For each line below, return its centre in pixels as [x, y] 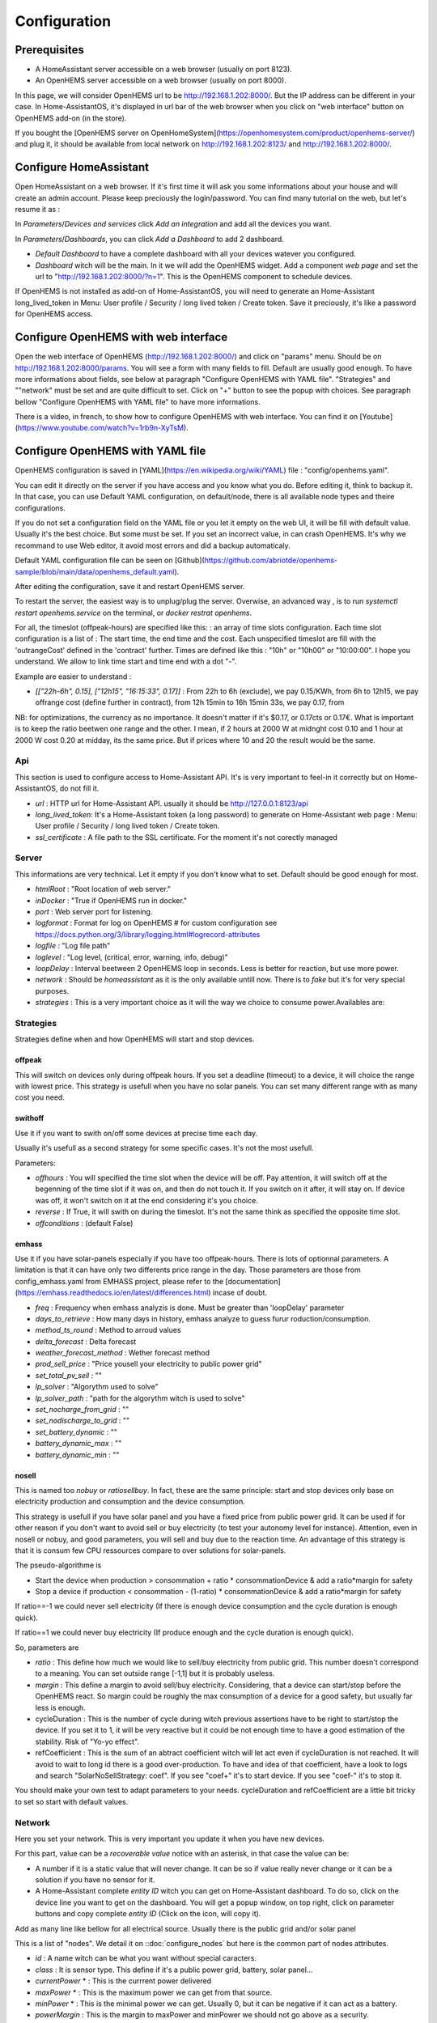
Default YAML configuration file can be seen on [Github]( [110, 560]
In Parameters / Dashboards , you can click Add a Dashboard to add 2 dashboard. [150, 239]
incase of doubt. [240, 1293]
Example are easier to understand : [73, 676]
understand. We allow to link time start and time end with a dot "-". [126, 662]
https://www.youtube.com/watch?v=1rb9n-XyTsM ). [103, 428]
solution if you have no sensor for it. [95, 1880]
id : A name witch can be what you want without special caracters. [146, 1958]
